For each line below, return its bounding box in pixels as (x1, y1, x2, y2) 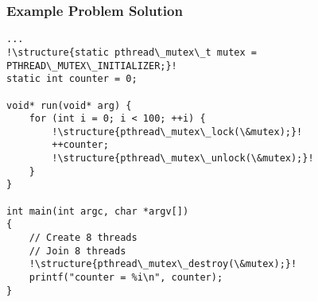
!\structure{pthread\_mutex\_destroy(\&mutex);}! (29, 258, 297, 270)
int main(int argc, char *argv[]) (6, 205, 189, 217)
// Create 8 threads (29, 232, 138, 244)
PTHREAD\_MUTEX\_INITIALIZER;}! (6, 60, 177, 72)
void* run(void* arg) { (6, 99, 132, 111)
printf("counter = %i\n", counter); (29, 272, 223, 284)
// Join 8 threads (29, 245, 126, 257)
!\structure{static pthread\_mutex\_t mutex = (6, 46, 257, 58)
